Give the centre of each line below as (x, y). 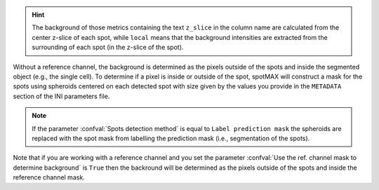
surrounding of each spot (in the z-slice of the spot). (108, 47)
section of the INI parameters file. (61, 96)
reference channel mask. (49, 177)
